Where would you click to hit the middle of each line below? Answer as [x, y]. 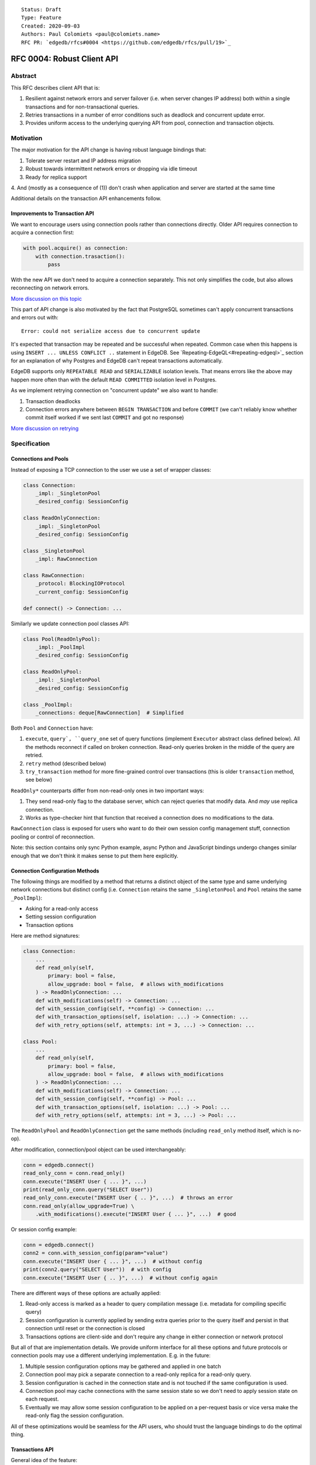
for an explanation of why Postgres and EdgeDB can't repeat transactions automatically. [117, 361]
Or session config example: [44, 1229]
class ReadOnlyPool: [52, 672]
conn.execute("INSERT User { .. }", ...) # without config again [120, 1278]
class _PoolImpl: [48, 704]
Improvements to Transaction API [52, 213]
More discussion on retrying [45, 428]
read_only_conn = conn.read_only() [74, 1173]
